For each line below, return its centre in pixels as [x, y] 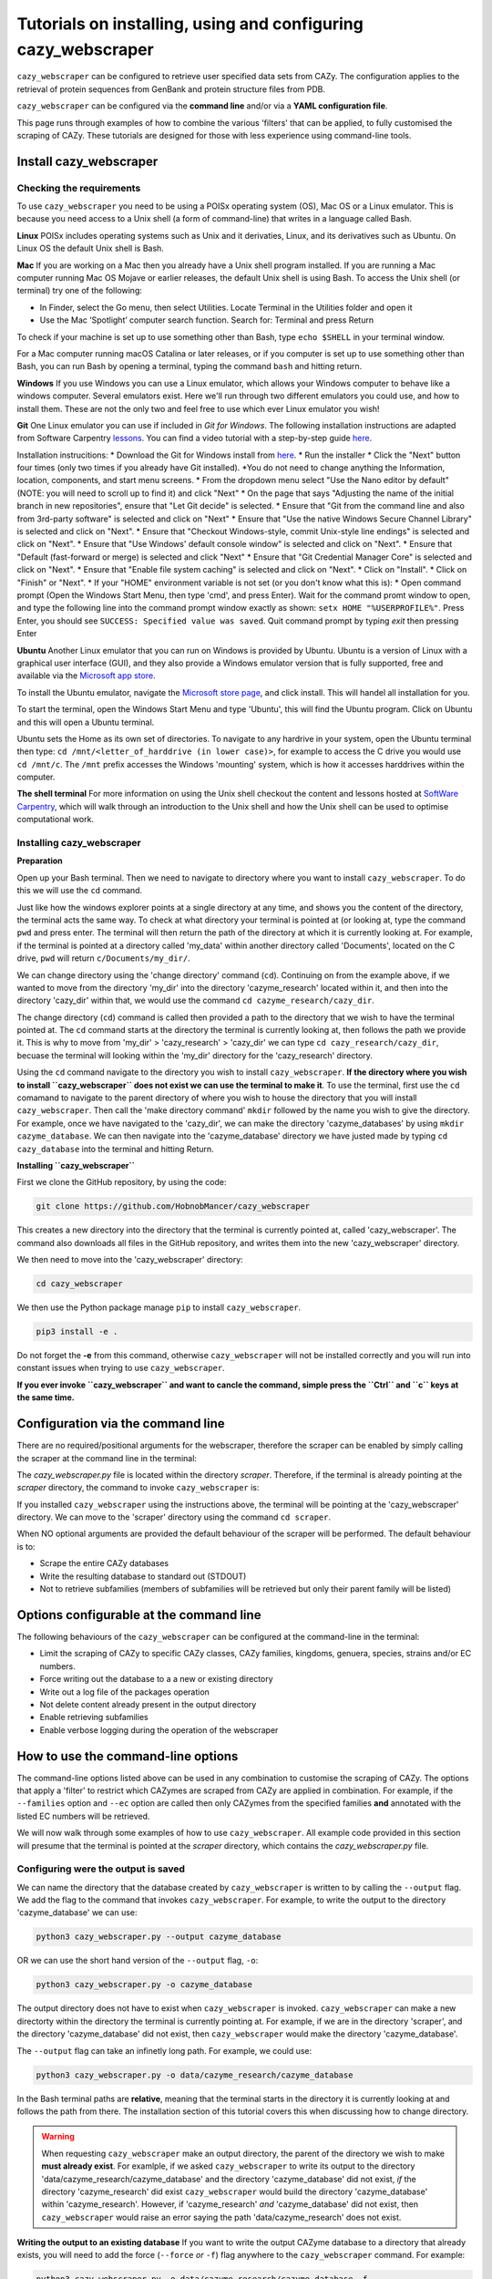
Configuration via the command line [121, 1423]
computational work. [56, 820]
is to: [26, 1546]
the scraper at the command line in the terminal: [107, 1458]
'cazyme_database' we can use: [77, 1913]
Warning [58, 2137]
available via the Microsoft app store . [86, 675]
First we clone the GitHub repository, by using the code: [122, 1182]
